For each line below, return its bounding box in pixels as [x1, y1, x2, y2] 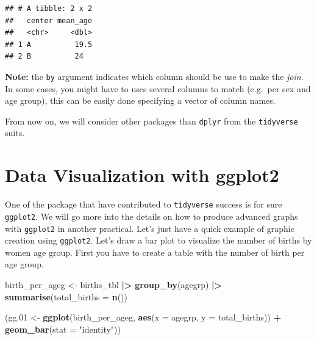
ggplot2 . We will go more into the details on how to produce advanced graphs [5, 209, 298, 222]
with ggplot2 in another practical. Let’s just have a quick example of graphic [5, 222, 294, 234]
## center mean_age [5, 16, 93, 25]
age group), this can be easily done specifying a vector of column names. [5, 94, 276, 107]
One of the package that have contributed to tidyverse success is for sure [5, 198, 282, 211]
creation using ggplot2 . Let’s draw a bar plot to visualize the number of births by [5, 234, 312, 247]
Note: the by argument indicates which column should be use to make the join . [5, 70, 304, 82]
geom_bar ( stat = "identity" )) [5, 322, 121, 335]
